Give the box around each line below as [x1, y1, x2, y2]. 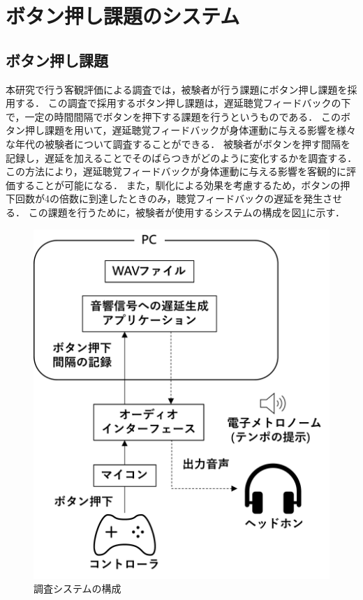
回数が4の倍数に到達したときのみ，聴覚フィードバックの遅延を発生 [15, 191, 323, 206]
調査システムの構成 [34, 581, 121, 596]
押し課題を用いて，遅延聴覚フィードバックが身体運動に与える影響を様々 [24, 123, 356, 137]
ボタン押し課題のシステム [6, 1, 240, 30]
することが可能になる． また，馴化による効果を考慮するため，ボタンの [15, 177, 341, 192]
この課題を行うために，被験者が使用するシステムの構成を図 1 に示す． [28, 204, 345, 219]
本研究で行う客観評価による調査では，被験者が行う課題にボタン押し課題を [6, 82, 348, 96]
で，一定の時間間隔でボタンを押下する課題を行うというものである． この [6, 109, 341, 123]
